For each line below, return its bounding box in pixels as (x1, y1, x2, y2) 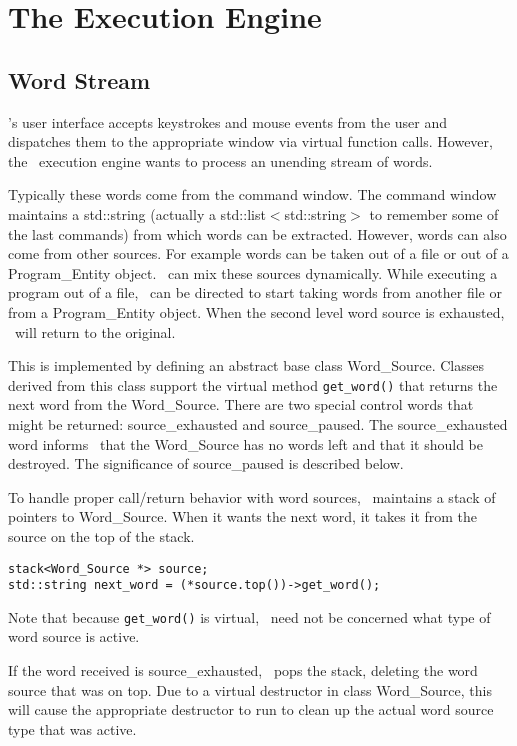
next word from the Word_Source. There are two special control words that (8, 394, 474, 415)
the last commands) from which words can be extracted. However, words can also (8, 223, 507, 244)
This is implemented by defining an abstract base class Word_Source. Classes (8, 355, 484, 376)
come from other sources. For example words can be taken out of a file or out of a (8, 243, 509, 264)
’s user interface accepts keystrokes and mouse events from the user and (8, 111, 448, 132)
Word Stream (8, 64, 151, 95)
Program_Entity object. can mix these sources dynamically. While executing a (8, 262, 498, 283)
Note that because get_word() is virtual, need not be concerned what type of (8, 606, 491, 627)
